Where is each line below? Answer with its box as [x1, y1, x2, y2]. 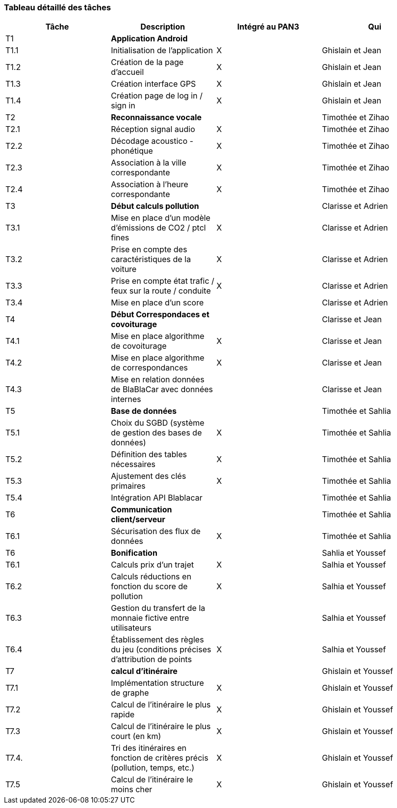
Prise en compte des [111, 244, 187, 255]
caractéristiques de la [111, 254, 191, 265]
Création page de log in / [111, 91, 203, 101]
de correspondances [111, 363, 188, 373]
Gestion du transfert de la [111, 603, 206, 613]
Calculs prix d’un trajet [111, 560, 194, 570]
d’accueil [111, 67, 144, 77]
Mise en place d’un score [111, 298, 204, 308]
